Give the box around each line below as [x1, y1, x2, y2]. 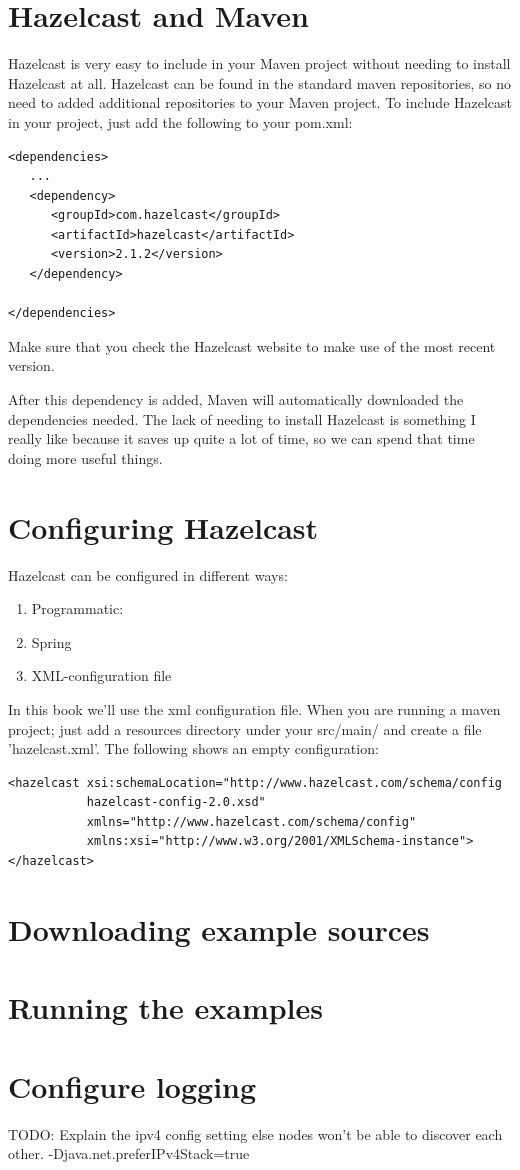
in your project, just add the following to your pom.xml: [8, 111, 353, 132]
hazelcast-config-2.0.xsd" [86, 795, 266, 810]
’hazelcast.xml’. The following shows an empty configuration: [8, 738, 379, 759]
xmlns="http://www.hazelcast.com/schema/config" [86, 814, 417, 829]
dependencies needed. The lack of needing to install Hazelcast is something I [8, 408, 476, 429]
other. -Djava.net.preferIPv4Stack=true [8, 1143, 250, 1164]
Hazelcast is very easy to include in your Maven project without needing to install [8, 53, 511, 74]
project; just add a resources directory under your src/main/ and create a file [8, 718, 482, 739]
